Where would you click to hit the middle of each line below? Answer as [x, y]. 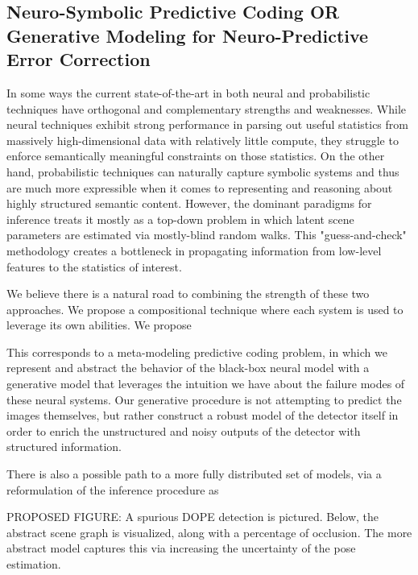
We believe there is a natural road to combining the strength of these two [188, 294]
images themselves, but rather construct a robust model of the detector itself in [203, 415]
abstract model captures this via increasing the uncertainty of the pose [181, 548]
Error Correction [79, 59]
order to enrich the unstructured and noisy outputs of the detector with [184, 430]
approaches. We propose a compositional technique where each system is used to [205, 309]
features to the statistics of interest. [94, 266]
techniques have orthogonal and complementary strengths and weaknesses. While [207, 108]
